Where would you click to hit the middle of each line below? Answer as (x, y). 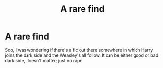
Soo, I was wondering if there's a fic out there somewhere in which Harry (79, 50)
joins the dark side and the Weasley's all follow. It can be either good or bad (82, 55)
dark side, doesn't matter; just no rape (44, 60)
